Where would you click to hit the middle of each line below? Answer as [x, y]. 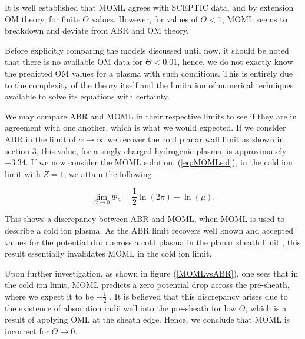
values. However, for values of [145, 19]
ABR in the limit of [40, 139]
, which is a [266, 308]
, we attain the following [108, 173]
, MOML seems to [254, 19]
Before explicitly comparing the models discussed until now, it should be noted [147, 50]
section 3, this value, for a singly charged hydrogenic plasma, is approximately [146, 150]
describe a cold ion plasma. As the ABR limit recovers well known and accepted [149, 230]
